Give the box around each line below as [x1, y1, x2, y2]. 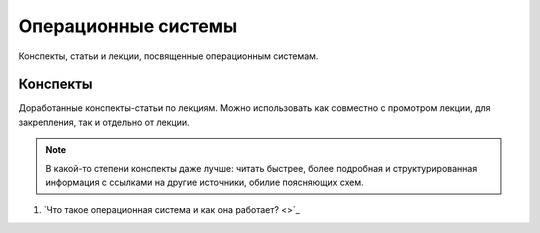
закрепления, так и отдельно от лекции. [18, 116, 190, 128]
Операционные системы [18, 15, 238, 37]
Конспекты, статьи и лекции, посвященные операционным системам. [18, 50, 319, 62]
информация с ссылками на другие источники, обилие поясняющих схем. [45, 176, 364, 189]
